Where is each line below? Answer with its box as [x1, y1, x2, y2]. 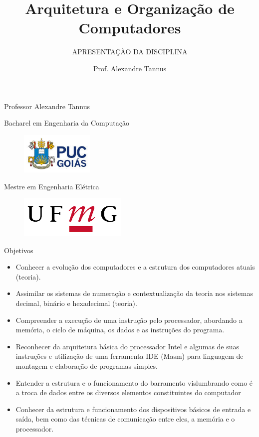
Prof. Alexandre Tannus [93, 63, 167, 73]
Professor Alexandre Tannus [4, 101, 90, 111]
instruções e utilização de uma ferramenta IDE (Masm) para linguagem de [15, 351, 244, 361]
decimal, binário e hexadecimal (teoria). [15, 298, 137, 308]
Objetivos [4, 245, 33, 255]
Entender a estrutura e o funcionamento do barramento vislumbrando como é [15, 377, 253, 388]
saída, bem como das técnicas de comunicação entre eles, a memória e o [15, 414, 235, 424]
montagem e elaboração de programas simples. [15, 360, 158, 371]
